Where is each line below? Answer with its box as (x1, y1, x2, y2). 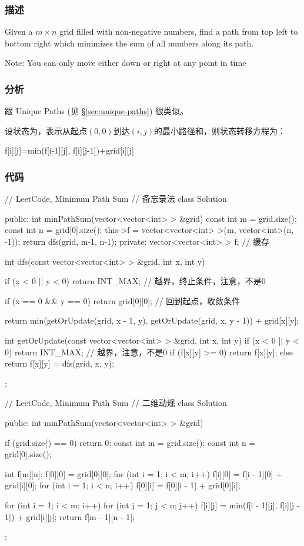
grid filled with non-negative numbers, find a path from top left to (59, 25, 298, 38)
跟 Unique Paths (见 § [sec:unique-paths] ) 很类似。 (5, 105, 189, 117)
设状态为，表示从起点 (5, 124, 87, 136)
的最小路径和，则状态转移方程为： (154, 124, 286, 136)
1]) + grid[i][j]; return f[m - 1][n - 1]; (5, 510, 135, 522)
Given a (5, 25, 33, 38)
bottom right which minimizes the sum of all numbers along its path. (5, 36, 254, 49)
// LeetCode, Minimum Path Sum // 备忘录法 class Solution (5, 192, 227, 205)
